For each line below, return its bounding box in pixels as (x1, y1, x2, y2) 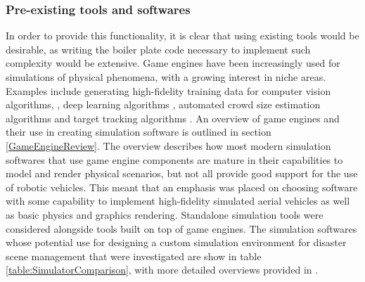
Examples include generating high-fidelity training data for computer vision (6, 83, 331, 98)
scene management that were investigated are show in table (6, 248, 262, 263)
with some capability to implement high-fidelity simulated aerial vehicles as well (6, 193, 350, 208)
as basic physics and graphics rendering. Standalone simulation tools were (6, 207, 324, 222)
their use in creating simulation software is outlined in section (6, 124, 271, 139)
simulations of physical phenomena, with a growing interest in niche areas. (6, 70, 326, 84)
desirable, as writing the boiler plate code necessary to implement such (6, 41, 311, 56)
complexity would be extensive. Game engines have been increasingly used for (6, 56, 340, 70)
